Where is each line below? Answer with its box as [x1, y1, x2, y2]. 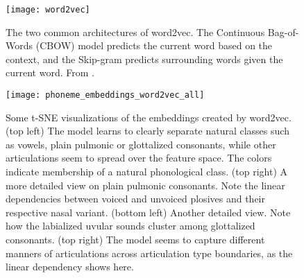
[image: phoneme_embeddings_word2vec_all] [6, 90, 205, 101]
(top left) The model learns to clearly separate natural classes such [6, 123, 289, 138]
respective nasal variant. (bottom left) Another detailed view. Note [6, 205, 291, 219]
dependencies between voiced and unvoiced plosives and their [6, 191, 265, 206]
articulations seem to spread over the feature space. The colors [6, 150, 272, 165]
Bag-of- [267, 24, 299, 39]
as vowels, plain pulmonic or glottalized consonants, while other [6, 137, 276, 151]
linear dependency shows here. [6, 259, 134, 274]
